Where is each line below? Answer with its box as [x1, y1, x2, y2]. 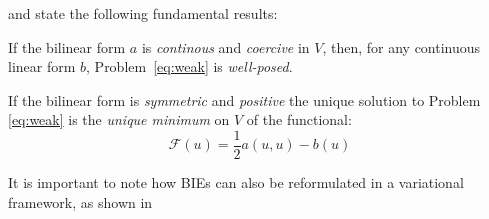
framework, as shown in [8, 191, 153, 212]
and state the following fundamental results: [8, 3, 278, 23]
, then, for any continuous [322, 36, 481, 57]
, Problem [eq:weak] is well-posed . [86, 56, 293, 77]
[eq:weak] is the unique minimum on [8, 109, 230, 130]
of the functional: [246, 109, 352, 130]
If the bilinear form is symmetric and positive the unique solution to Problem [8, 89, 481, 110]
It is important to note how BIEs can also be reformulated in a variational [8, 172, 464, 193]
